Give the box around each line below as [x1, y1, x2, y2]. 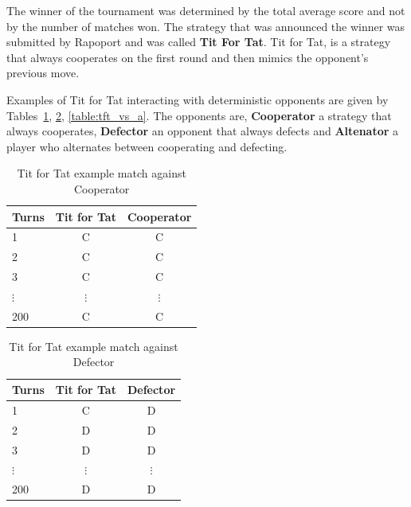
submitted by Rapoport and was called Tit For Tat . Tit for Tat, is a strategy [6, 33, 391, 50]
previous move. [6, 64, 80, 81]
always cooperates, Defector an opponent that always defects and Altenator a [6, 123, 399, 139]
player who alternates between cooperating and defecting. [6, 138, 288, 154]
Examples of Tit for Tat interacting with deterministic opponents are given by [6, 91, 389, 107]
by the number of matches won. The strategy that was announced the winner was [6, 18, 405, 34]
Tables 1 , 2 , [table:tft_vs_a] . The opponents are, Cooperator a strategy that [6, 107, 392, 123]
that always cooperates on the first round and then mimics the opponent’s [6, 49, 369, 65]
